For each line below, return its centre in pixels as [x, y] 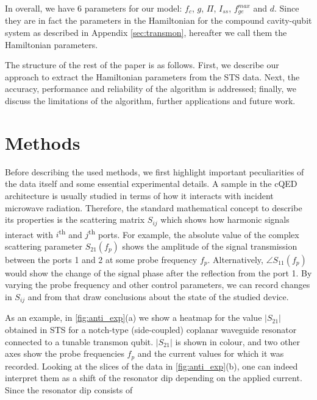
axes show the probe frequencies [65, 353]
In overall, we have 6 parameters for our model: [94, 8]
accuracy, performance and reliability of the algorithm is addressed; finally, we [151, 89]
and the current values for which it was [211, 353]
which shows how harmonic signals [225, 219]
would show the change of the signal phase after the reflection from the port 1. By [158, 272]
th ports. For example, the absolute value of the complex [194, 233]
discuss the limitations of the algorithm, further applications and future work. [150, 101]
